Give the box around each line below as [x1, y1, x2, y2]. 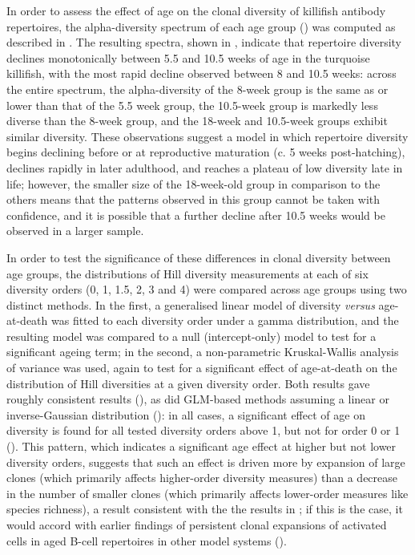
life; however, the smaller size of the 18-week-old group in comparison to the [6, 175, 381, 192]
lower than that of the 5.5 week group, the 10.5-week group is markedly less [6, 96, 378, 113]
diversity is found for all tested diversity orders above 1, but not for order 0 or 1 [6, 422, 401, 439]
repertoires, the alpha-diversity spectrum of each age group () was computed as [6, 18, 396, 34]
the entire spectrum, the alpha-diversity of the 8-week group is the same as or [6, 80, 389, 97]
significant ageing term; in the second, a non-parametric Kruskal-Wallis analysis [6, 343, 399, 360]
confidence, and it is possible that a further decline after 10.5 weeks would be [6, 206, 385, 223]
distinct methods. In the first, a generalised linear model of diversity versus [6, 296, 375, 313]
